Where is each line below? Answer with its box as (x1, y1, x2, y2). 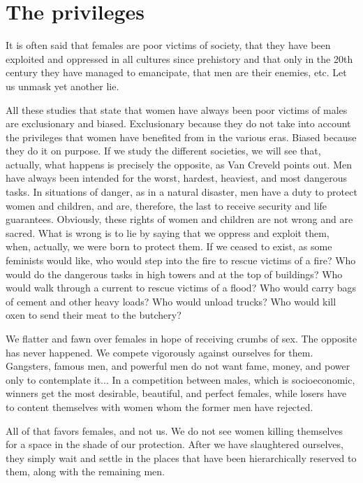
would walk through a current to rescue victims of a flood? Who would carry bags (6, 280, 357, 295)
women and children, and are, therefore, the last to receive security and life (6, 198, 327, 212)
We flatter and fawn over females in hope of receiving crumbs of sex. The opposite (6, 331, 357, 345)
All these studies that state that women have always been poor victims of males (6, 102, 348, 117)
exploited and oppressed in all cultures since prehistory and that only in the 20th (6, 51, 353, 66)
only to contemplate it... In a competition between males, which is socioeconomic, (6, 372, 355, 387)
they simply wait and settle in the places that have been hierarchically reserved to (6, 450, 357, 465)
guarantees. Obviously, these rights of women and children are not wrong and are (6, 212, 353, 226)
